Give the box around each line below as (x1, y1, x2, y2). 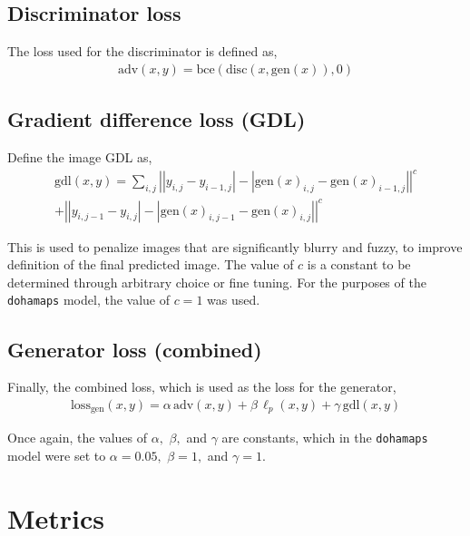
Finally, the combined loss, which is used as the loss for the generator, (7, 377, 397, 396)
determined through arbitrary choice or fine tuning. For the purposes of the (7, 272, 426, 291)
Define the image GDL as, (7, 148, 152, 167)
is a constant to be (307, 255, 411, 274)
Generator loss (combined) (7, 335, 262, 363)
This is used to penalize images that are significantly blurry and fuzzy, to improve (7, 237, 463, 256)
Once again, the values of (7, 428, 148, 447)
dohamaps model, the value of (7, 290, 170, 309)
